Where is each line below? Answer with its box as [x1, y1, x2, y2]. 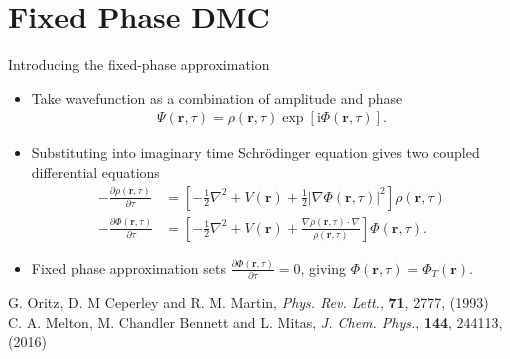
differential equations [31, 161, 160, 182]
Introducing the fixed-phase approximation [8, 54, 270, 75]
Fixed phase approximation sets [31, 257, 226, 278]
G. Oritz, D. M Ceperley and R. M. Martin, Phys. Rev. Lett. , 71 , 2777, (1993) [8, 292, 489, 313]
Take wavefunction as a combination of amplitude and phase [31, 87, 403, 108]
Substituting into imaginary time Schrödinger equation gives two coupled [31, 142, 480, 163]
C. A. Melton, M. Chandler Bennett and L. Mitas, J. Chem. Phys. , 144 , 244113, [8, 311, 503, 332]
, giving [300, 257, 346, 278]
